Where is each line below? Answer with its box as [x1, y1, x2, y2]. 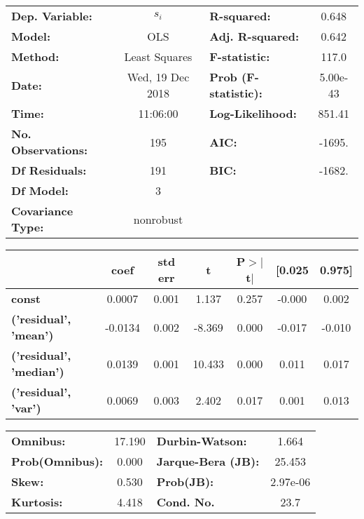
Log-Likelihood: [209, 105, 297, 121]
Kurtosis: [11, 494, 63, 510]
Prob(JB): [156, 473, 214, 490]
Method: [11, 48, 59, 65]
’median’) [11, 363, 64, 379]
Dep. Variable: [11, 8, 92, 24]
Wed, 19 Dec [127, 69, 190, 85]
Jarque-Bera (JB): [156, 453, 260, 469]
